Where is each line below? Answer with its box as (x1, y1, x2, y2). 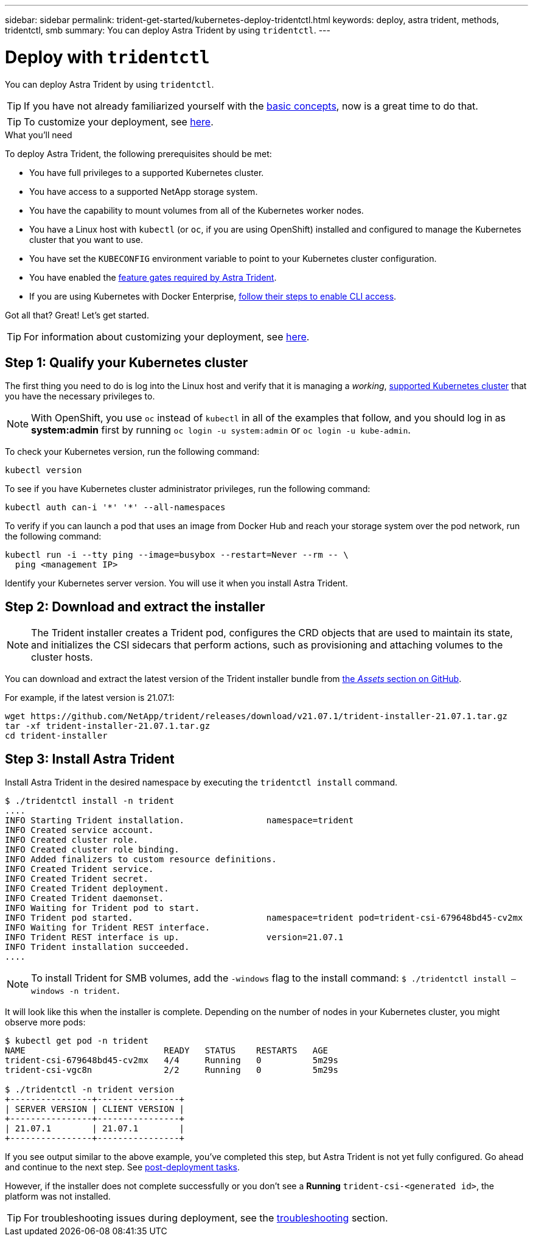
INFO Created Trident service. (5, 864, 154, 874)
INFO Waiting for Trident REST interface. (5, 923, 211, 933)
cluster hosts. (31, 651, 93, 664)
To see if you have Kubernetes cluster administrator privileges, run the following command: (5, 483, 371, 494)
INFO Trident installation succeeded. (5, 942, 190, 952)
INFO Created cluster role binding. (5, 845, 179, 855)
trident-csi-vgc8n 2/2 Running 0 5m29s (5, 1065, 338, 1075)
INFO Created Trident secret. (5, 874, 149, 884)
